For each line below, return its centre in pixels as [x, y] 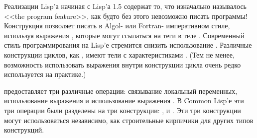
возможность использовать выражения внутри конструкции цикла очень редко [123, 64]
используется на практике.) [45, 74]
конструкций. [24, 130]
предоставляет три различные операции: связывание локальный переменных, [121, 91]
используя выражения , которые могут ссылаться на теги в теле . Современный [124, 35]
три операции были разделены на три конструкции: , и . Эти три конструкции [123, 110]
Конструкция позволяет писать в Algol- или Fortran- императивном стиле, [117, 26]
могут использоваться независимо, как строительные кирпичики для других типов [129, 120]
